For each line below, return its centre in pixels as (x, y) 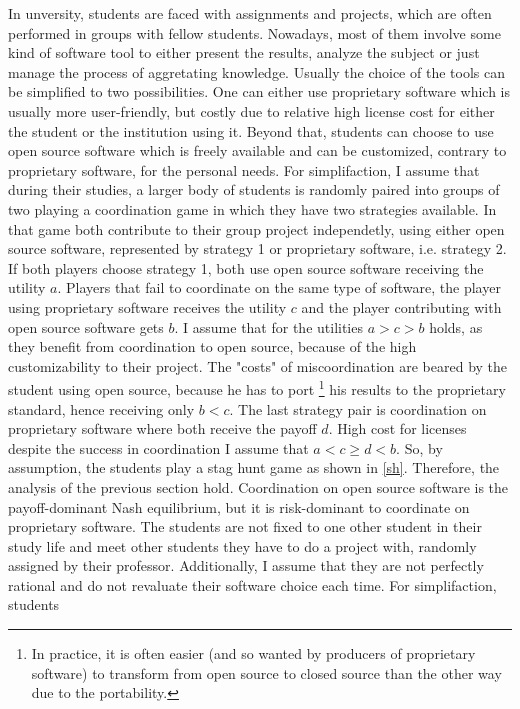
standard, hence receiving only (101, 408)
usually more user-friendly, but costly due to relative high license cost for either (251, 110)
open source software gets (86, 326)
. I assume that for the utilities (268, 326)
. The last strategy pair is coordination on (358, 408)
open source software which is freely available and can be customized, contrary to (257, 150)
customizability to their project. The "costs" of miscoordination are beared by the (258, 365)
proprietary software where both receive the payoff (162, 428)
